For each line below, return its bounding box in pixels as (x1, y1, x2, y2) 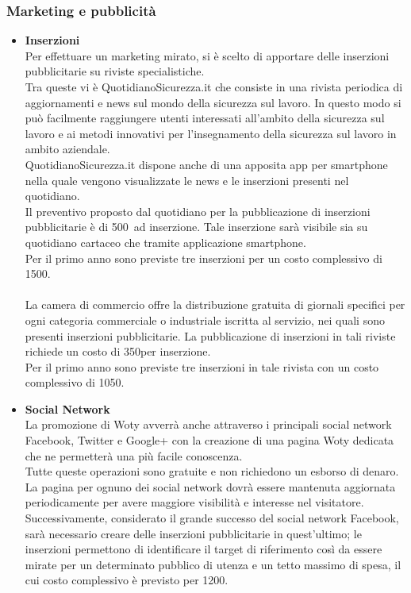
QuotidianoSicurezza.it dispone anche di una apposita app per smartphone (25, 156, 388, 172)
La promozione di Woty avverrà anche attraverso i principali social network (25, 416, 392, 433)
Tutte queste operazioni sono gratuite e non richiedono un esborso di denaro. (25, 463, 399, 479)
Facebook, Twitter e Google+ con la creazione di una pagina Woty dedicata (25, 432, 394, 449)
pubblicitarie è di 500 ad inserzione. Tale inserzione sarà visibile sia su (25, 218, 368, 235)
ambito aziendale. (25, 141, 110, 157)
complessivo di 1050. (25, 374, 125, 391)
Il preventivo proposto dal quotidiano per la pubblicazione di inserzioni (25, 202, 371, 219)
